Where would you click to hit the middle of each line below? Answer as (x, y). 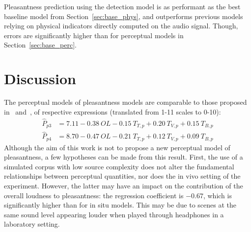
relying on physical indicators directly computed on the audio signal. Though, (121, 26)
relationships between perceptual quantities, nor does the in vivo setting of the (122, 176)
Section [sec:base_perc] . (40, 45)
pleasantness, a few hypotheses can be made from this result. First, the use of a (124, 157)
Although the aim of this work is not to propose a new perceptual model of (117, 147)
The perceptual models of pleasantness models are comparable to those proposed (125, 102)
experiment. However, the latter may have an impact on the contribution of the (124, 186)
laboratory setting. (32, 224)
